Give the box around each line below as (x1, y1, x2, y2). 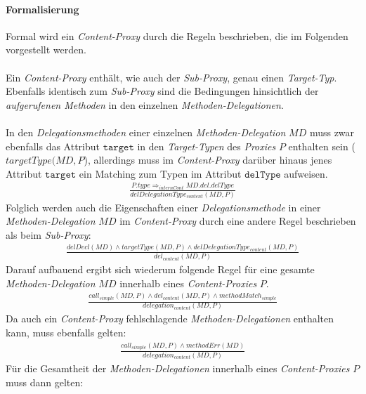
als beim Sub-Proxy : (6, 227, 91, 242)
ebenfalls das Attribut (6, 138, 100, 153)
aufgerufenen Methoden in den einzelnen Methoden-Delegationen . (6, 97, 284, 112)
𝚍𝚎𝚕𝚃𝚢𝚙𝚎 (244, 169, 281, 180)
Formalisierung (6, 1, 79, 16)
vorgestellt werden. (6, 42, 86, 57)
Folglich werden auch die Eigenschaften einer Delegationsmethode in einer (6, 199, 321, 214)
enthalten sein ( (288, 138, 355, 153)
